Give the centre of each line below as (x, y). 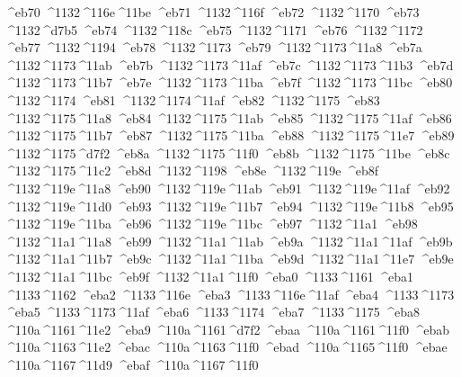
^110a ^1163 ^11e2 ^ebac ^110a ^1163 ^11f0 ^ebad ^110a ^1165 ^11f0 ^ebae (226, 347)
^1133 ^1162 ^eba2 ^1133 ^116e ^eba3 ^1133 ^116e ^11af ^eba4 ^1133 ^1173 (230, 294)
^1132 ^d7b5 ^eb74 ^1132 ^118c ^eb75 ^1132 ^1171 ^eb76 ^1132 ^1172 (214, 29)
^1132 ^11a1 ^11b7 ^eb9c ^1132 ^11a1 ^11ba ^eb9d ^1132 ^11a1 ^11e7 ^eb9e (229, 259)
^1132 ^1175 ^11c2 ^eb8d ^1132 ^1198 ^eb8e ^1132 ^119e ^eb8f (192, 171)
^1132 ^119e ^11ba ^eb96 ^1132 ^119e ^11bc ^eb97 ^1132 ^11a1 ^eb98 (211, 224)
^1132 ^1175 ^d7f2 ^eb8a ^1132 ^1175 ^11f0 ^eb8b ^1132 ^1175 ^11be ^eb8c (227, 153)
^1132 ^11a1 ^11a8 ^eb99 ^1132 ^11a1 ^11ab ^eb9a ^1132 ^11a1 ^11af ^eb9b (229, 241)
